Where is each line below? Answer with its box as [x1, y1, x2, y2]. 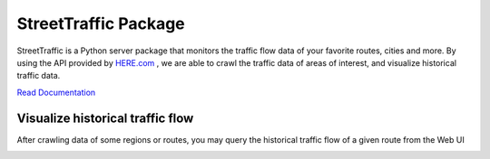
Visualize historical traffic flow [16, 110, 194, 126]
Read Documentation [16, 87, 96, 98]
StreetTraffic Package [16, 14, 185, 33]
